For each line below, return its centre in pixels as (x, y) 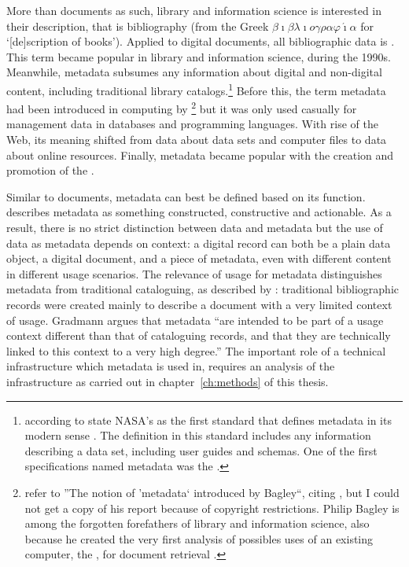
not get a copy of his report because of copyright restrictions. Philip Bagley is (212, 508)
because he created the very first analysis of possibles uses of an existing (199, 538)
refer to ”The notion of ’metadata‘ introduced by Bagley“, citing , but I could (212, 492)
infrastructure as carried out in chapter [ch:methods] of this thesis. (168, 381)
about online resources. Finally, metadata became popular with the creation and (200, 155)
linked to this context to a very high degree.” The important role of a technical (196, 350)
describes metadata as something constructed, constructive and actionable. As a (199, 212)
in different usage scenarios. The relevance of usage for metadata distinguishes (194, 273)
